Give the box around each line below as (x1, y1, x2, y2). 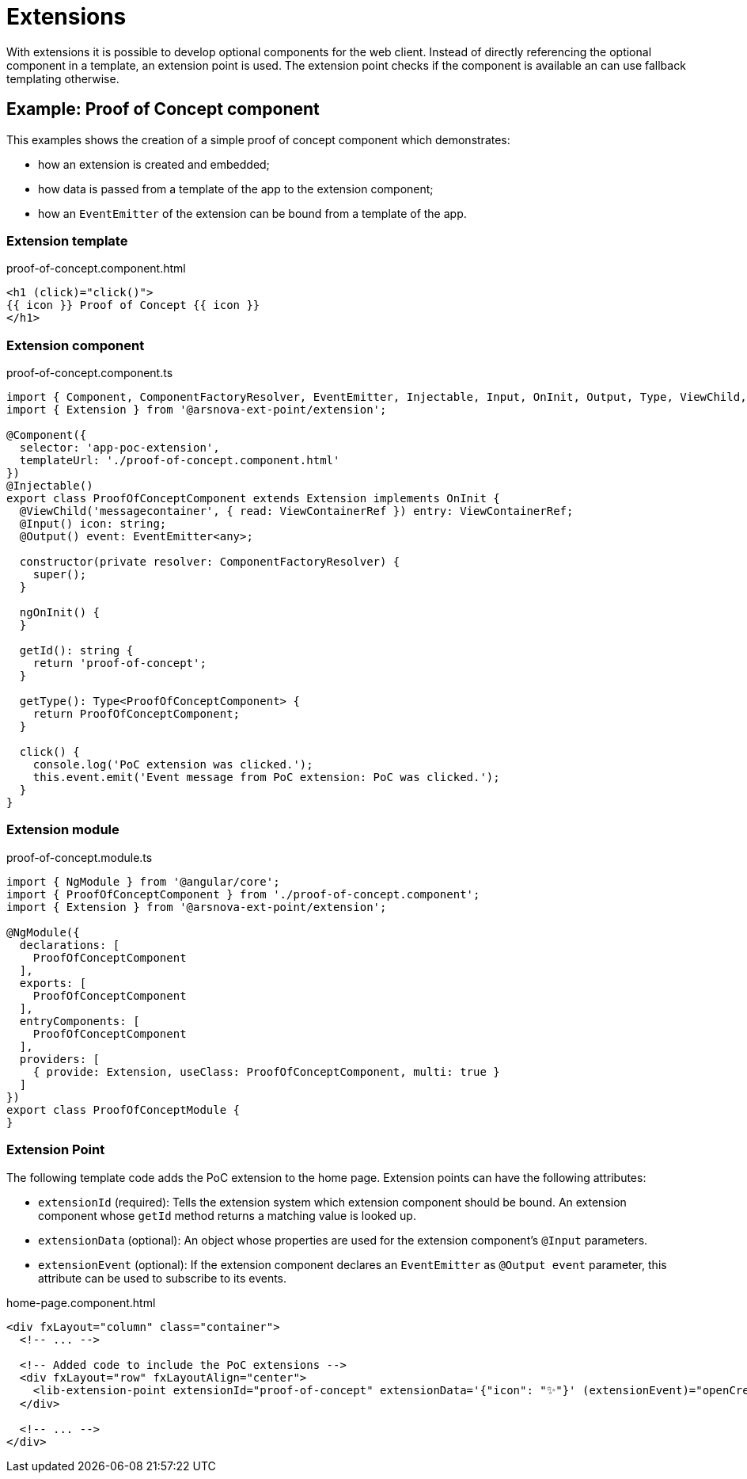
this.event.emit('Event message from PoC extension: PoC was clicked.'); (32, 771, 500, 784)
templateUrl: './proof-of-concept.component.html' (19, 454, 340, 467)
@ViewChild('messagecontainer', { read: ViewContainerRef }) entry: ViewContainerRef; (19, 505, 574, 518)
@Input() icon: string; (19, 517, 167, 531)
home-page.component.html (6, 1295, 156, 1309)
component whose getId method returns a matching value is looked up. (38, 1208, 416, 1222)
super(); (32, 568, 87, 581)
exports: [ (19, 976, 87, 989)
